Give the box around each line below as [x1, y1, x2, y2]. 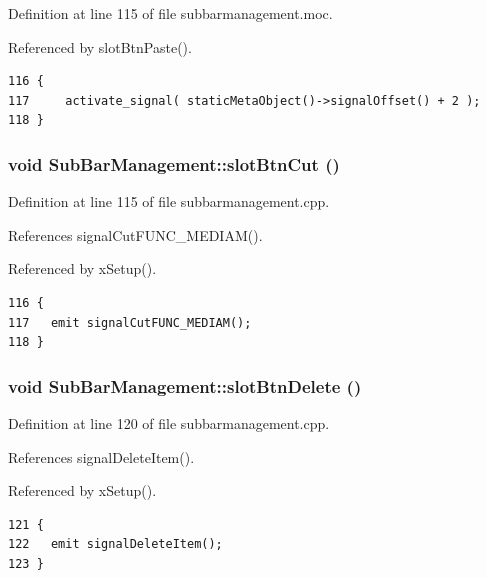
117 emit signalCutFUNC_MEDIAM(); [8, 315, 252, 330]
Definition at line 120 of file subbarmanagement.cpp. [8, 412, 330, 433]
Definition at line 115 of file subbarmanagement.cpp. [8, 191, 330, 212]
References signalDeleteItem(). [8, 446, 195, 467]
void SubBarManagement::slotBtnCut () [8, 151, 340, 176]
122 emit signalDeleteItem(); [8, 537, 223, 552]
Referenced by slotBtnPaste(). [8, 36, 192, 57]
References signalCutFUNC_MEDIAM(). [8, 224, 263, 245]
